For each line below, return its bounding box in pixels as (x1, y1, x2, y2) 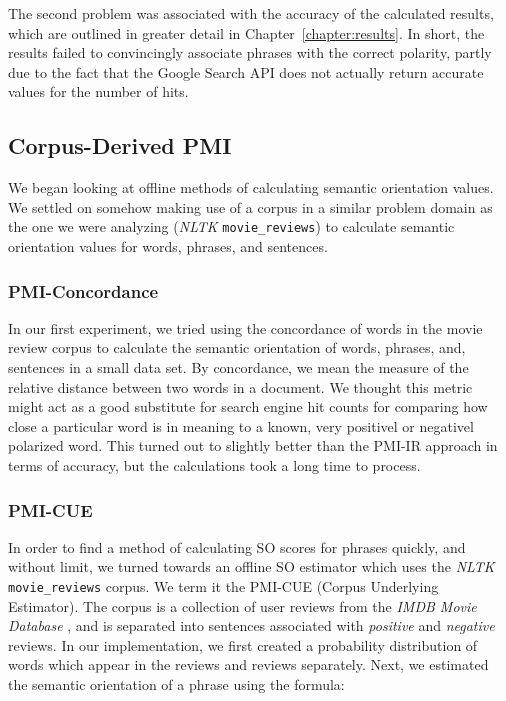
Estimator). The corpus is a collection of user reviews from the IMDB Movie (8, 595, 477, 616)
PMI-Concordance (8, 278, 159, 303)
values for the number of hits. (8, 81, 189, 102)
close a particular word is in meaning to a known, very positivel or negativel (8, 415, 474, 436)
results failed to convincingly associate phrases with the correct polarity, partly (8, 42, 492, 63)
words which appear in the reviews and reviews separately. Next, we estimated (8, 654, 489, 675)
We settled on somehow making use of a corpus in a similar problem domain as (8, 196, 493, 217)
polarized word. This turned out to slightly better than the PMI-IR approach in (8, 435, 498, 456)
